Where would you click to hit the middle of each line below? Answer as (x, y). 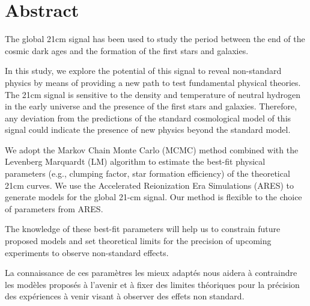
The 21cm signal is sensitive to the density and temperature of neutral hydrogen (153, 94)
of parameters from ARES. (54, 208)
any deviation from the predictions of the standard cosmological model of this (148, 118)
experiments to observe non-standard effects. (87, 252)
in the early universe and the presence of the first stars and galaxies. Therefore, (151, 106)
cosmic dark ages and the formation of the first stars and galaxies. (127, 50)
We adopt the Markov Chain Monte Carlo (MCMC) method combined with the (152, 149)
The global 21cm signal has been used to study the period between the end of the (155, 39)
